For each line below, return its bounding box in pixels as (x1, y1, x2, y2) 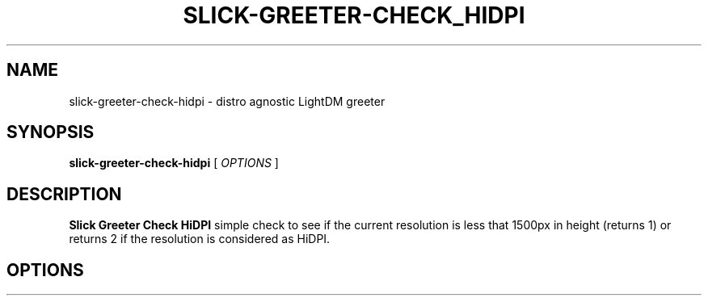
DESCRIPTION (6, 183, 122, 204)
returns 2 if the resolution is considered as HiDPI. (69, 232, 331, 246)
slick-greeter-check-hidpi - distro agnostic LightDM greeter (69, 94, 386, 108)
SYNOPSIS (6, 122, 95, 143)
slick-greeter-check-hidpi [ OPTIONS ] (69, 156, 279, 170)
